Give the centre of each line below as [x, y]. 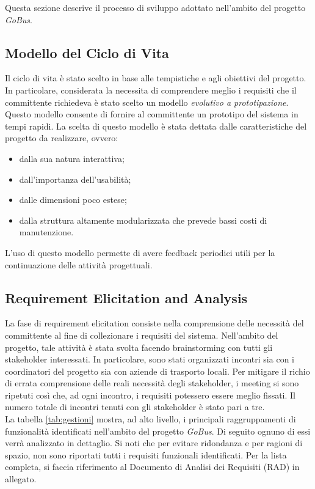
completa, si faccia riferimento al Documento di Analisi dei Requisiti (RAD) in [152, 467]
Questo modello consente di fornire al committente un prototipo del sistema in [152, 114]
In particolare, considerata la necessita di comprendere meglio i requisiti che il [151, 90]
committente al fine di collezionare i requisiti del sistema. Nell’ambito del [142, 335]
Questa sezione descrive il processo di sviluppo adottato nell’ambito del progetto [155, 7]
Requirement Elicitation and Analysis [126, 297]
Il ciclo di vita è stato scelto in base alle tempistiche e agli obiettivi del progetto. [156, 78]
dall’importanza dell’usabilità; [75, 179]
